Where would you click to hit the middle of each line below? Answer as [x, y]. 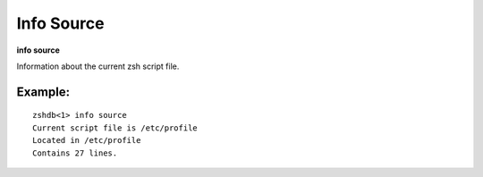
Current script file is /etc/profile [115, 128]
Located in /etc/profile [87, 140]
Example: [43, 92]
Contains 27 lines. [75, 153]
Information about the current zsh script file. [98, 66]
